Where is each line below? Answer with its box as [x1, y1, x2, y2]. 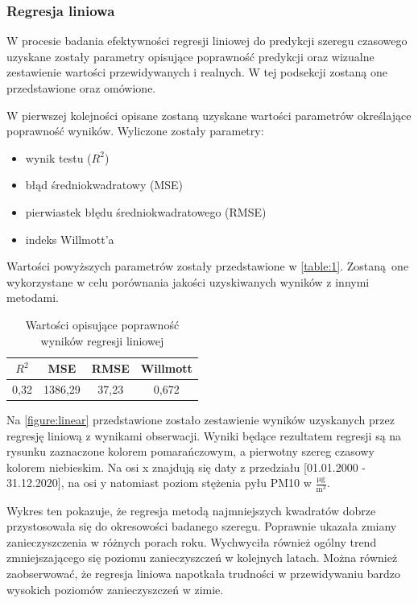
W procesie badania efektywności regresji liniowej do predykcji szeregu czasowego [6, 32, 408, 49]
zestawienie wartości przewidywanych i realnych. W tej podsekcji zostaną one [6, 64, 387, 81]
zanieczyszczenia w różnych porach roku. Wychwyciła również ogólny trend [6, 533, 377, 550]
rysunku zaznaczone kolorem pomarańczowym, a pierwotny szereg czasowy [6, 443, 375, 460]
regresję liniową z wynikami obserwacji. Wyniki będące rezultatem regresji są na [6, 427, 402, 444]
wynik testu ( [25, 149, 92, 166]
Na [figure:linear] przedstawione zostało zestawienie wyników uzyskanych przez [6, 411, 395, 428]
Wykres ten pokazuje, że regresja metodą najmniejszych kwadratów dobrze [6, 502, 376, 518]
